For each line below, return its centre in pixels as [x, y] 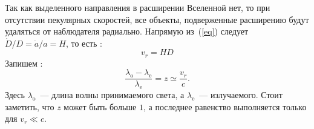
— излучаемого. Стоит [241, 95]
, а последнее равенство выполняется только [225, 106]
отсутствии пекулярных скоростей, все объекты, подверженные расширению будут [157, 19]
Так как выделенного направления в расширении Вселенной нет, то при [138, 7]
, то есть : [84, 43]
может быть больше [100, 106]
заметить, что [30, 106]
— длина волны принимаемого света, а [112, 95]
